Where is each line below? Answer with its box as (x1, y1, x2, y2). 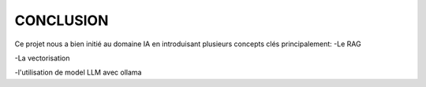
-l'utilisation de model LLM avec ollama (14, 67, 142, 78)
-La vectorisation (14, 53, 70, 63)
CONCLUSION (14, 12, 109, 29)
